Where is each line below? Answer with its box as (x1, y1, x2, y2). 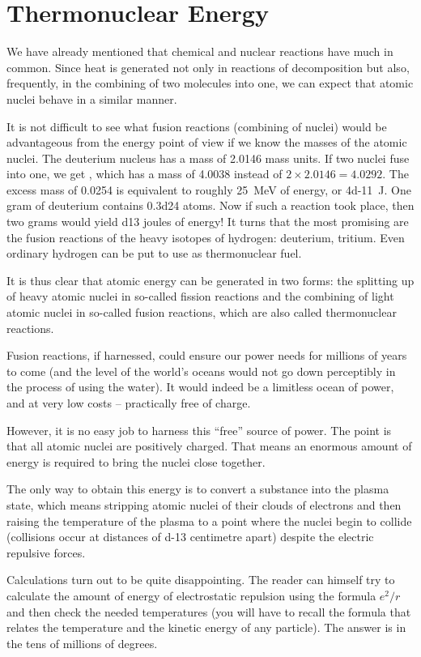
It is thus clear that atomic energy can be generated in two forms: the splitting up (6, 271, 415, 288)
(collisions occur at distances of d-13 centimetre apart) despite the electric (6, 528, 374, 545)
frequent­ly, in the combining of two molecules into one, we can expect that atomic (6, 75, 414, 92)
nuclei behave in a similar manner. (6, 90, 177, 107)
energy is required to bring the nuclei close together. (6, 453, 266, 470)
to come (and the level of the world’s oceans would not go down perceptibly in (6, 362, 396, 379)
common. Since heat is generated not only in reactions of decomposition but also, (6, 58, 410, 75)
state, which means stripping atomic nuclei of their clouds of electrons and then (6, 496, 402, 513)
